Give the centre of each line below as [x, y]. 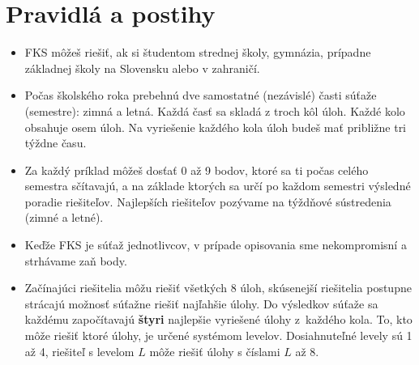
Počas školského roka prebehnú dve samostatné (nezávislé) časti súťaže [201, 95]
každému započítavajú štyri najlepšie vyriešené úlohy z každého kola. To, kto [218, 319]
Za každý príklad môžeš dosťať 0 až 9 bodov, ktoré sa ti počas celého [197, 170]
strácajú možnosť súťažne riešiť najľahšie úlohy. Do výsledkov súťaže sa [201, 303]
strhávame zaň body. [76, 260]
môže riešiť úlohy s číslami [215, 351]
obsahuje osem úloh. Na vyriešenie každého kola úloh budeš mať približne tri [216, 127]
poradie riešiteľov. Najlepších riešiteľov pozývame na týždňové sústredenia [208, 201]
